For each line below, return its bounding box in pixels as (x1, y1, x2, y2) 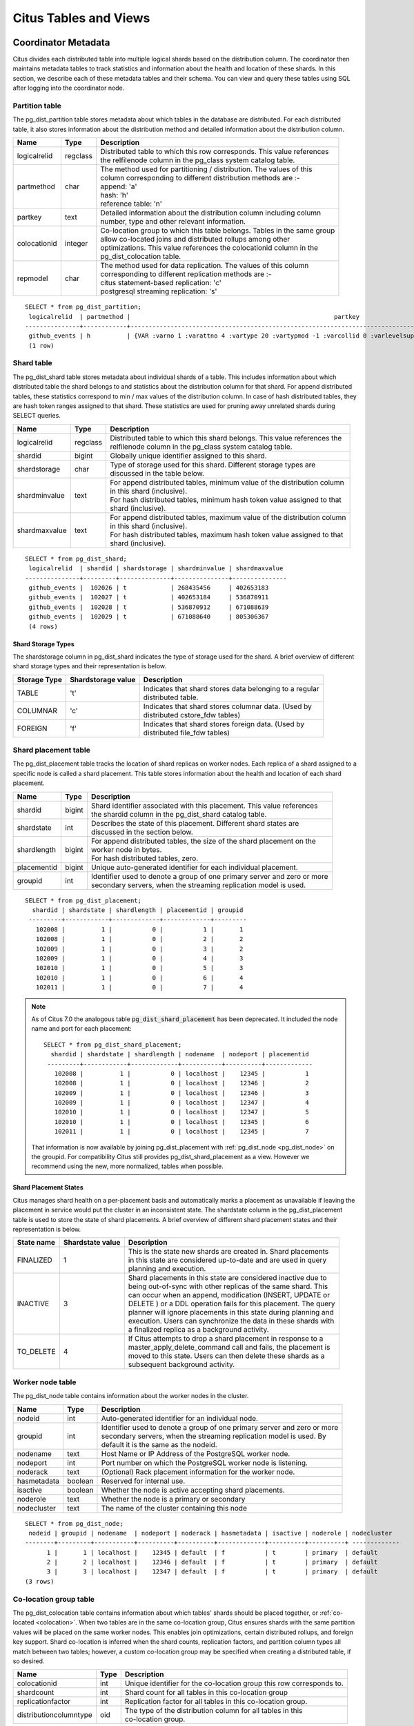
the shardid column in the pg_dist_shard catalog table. (90, 809, 267, 819)
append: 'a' (100, 182, 137, 191)
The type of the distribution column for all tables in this (124, 1706, 303, 1716)
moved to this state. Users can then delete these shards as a (128, 1351, 325, 1361)
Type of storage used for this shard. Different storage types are (110, 460, 316, 469)
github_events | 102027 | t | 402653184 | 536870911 (28, 594, 269, 601)
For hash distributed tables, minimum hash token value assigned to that (110, 494, 342, 504)
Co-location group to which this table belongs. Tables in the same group (100, 226, 335, 235)
